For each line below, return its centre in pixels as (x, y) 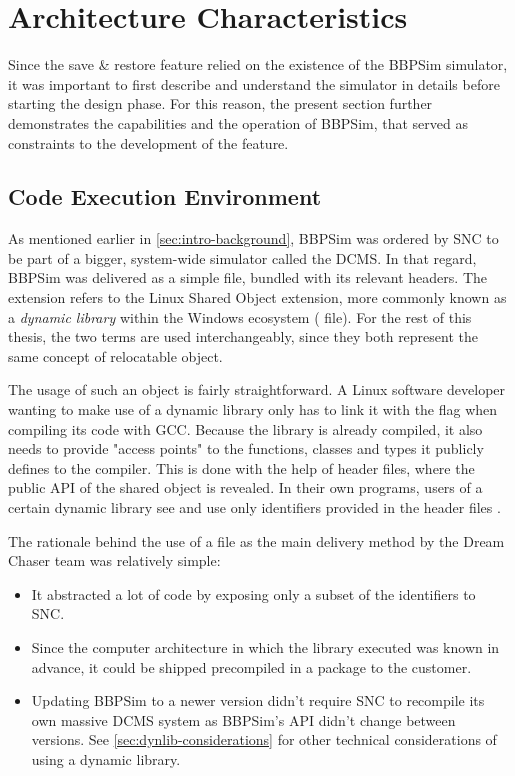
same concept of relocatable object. (115, 355)
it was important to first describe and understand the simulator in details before (254, 83)
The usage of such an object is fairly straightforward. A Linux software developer (257, 389)
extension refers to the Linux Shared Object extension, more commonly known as (257, 297)
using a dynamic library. (106, 758)
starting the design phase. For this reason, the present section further (220, 103)
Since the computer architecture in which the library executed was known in (265, 646)
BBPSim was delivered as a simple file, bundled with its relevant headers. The (248, 277)
